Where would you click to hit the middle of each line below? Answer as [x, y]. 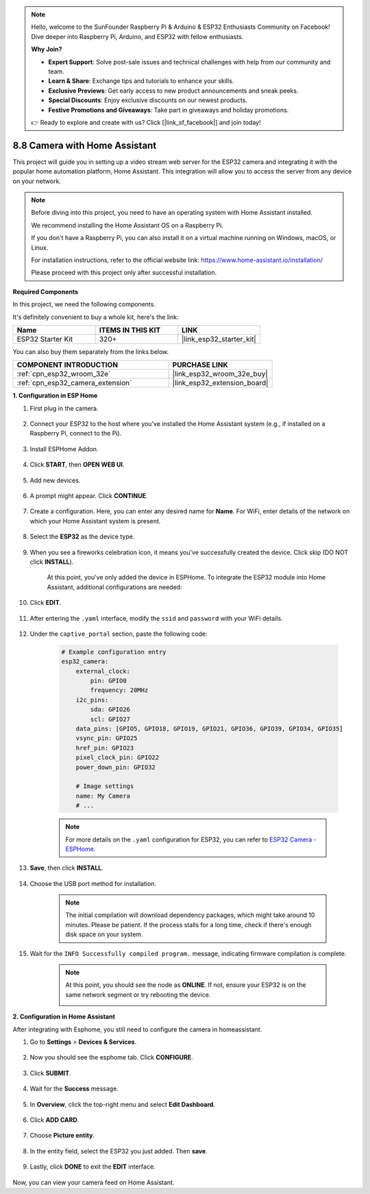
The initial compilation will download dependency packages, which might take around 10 [190, 915]
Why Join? [47, 49]
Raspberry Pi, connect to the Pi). [76, 433]
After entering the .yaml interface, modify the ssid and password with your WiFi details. [157, 618]
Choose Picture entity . [62, 1136]
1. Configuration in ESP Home [55, 396]
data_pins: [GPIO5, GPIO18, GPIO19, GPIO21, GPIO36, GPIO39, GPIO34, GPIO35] [210, 729]
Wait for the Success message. [74, 1089]
